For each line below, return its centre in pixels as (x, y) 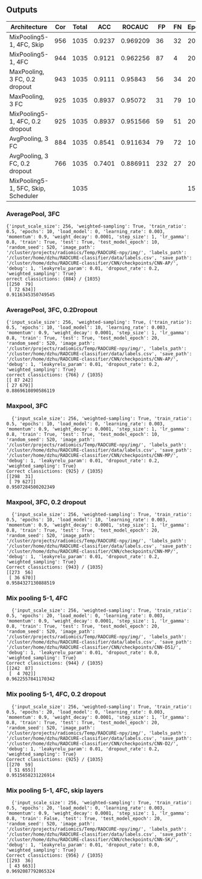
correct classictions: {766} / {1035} (55, 375)
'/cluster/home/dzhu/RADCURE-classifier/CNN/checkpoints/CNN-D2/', (93, 744)
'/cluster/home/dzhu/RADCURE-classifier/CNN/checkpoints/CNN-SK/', (93, 839)
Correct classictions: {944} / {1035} (55, 663)
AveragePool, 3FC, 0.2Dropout (52, 310)
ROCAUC (136, 26)
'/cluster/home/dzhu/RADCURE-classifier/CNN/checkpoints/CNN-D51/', (94, 648)
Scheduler (24, 196)
